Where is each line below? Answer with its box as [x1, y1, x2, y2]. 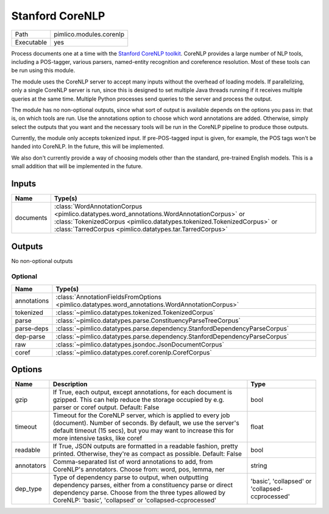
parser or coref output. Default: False [52, 403, 160, 412]
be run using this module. [11, 67, 76, 74]
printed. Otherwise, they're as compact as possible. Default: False [52, 449, 242, 458]
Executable [15, 38, 47, 46]
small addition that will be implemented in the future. [11, 163, 143, 170]
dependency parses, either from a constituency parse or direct [52, 481, 233, 490]
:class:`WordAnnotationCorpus [54, 202, 143, 211]
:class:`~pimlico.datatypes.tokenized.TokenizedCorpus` [55, 308, 216, 317]
